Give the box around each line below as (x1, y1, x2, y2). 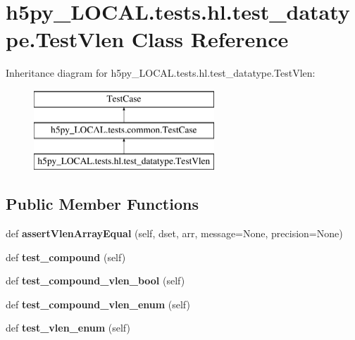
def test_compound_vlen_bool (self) (6, 273, 185, 288)
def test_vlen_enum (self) (6, 320, 130, 335)
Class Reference (131, 25, 289, 53)
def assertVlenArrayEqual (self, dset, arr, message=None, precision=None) (6, 226, 343, 241)
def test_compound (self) (6, 249, 126, 264)
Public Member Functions (6, 193, 199, 215)
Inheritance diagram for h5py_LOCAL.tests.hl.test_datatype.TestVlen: (6, 65, 316, 80)
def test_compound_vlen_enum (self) (6, 296, 190, 311)
